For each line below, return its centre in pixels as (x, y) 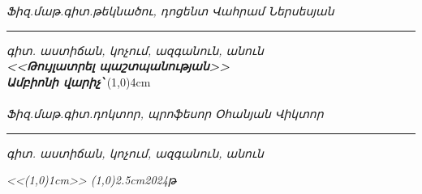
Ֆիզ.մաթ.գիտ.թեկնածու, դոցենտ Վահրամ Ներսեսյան (170, 11)
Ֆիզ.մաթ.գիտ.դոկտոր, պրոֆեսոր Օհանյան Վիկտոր (165, 113)
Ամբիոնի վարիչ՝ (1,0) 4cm (79, 81)
